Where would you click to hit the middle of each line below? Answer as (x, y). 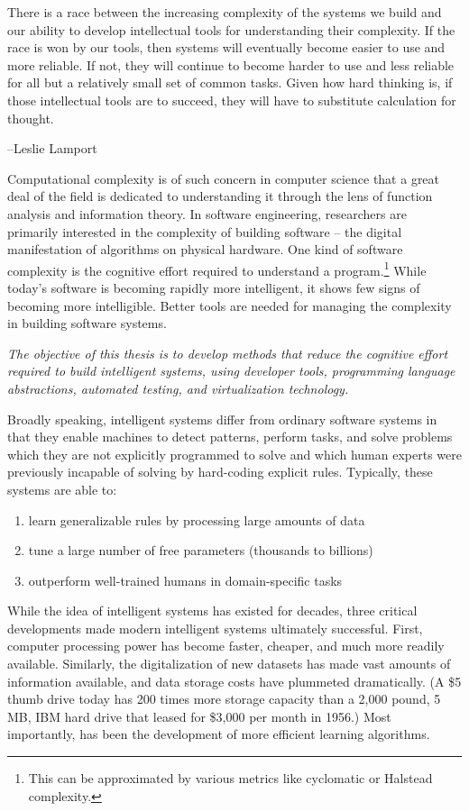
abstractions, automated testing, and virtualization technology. (178, 388)
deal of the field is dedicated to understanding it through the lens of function (220, 196)
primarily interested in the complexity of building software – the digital (205, 231)
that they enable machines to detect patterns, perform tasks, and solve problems (230, 437)
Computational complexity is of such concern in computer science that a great (224, 178)
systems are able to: (62, 489)
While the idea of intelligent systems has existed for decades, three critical (212, 611)
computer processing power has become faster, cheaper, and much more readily (226, 646)
